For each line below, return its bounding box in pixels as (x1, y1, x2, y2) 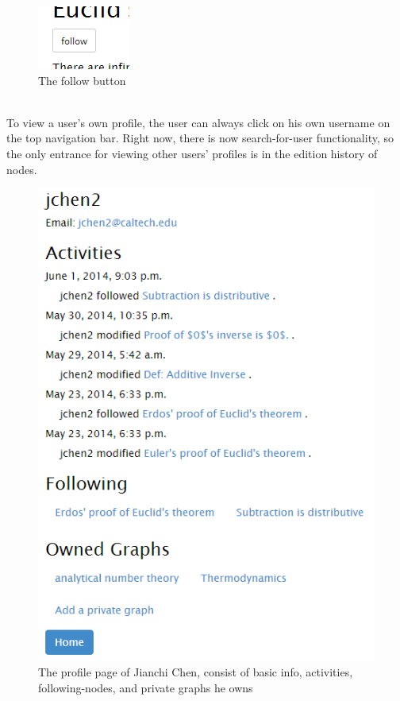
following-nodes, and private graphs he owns (38, 680, 253, 696)
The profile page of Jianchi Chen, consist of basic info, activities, (38, 664, 353, 680)
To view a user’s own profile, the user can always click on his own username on (6, 114, 390, 130)
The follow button (38, 72, 126, 88)
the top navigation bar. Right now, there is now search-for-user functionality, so (6, 130, 394, 146)
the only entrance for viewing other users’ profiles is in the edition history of (6, 145, 378, 161)
